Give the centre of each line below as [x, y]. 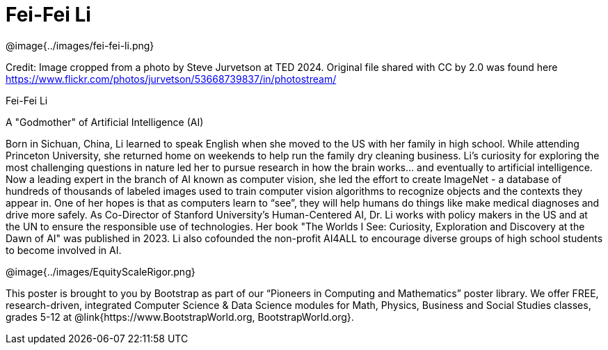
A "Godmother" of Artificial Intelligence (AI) [105, 122]
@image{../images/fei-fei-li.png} [80, 45]
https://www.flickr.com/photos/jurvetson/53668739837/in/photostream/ [171, 79]
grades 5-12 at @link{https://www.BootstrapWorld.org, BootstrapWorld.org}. [180, 317]
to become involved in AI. [64, 250]
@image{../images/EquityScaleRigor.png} [101, 271]
